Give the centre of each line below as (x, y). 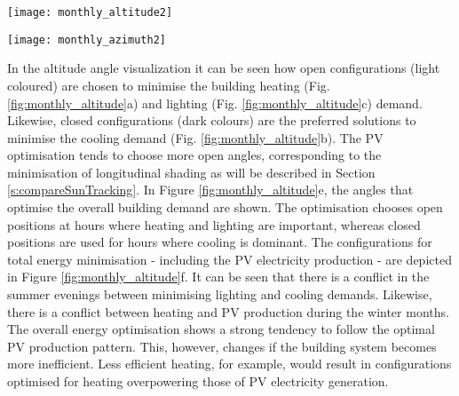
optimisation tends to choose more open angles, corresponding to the (194, 155)
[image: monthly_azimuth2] (87, 40)
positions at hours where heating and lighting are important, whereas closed (214, 224)
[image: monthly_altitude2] (90, 12)
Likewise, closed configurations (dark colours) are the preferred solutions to (212, 120)
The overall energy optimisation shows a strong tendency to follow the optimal (221, 329)
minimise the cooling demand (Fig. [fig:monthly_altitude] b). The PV (195, 137)
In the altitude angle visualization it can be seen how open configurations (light (224, 68)
